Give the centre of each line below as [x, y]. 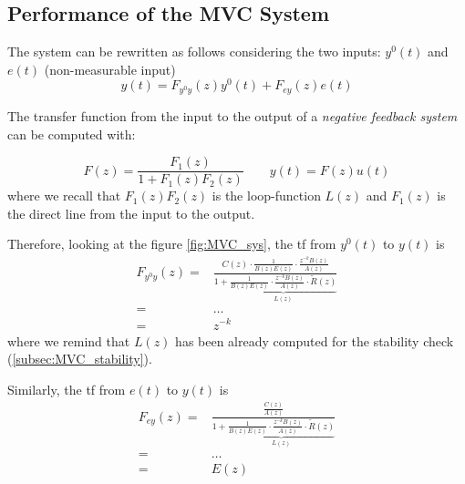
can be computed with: [72, 134]
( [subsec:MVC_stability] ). [80, 359]
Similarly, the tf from [67, 389]
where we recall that [64, 196]
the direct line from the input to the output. [131, 213]
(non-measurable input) [110, 69]
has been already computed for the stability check [315, 340]
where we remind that [69, 340]
